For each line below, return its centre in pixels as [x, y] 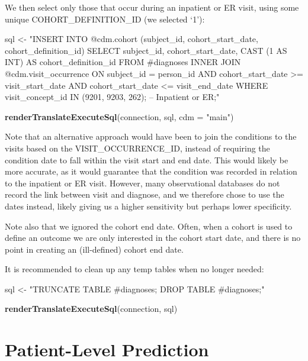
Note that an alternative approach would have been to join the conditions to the [151, 136]
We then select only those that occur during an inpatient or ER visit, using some [152, 7]
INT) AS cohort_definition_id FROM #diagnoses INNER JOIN [123, 62]
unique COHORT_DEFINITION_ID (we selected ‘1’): [105, 19]
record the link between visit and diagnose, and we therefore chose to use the [145, 194]
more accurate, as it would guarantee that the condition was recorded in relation [151, 171]
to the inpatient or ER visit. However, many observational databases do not [142, 183]
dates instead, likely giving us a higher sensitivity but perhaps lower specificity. [148, 206]
